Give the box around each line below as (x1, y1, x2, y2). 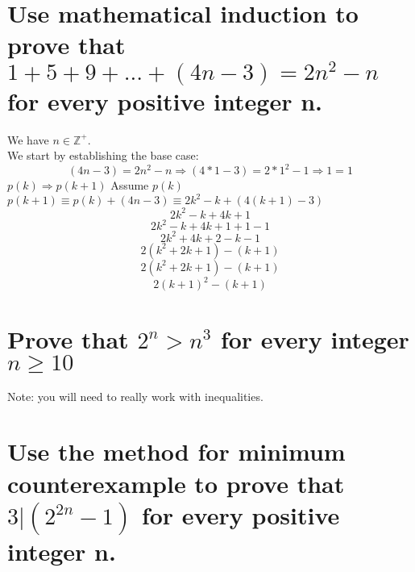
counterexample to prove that (7, 466, 345, 499)
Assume (110, 177, 149, 194)
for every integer (220, 322, 409, 355)
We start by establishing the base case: (7, 147, 199, 164)
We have (7, 131, 49, 148)
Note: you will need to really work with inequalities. (7, 387, 264, 404)
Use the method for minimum (7, 435, 346, 468)
